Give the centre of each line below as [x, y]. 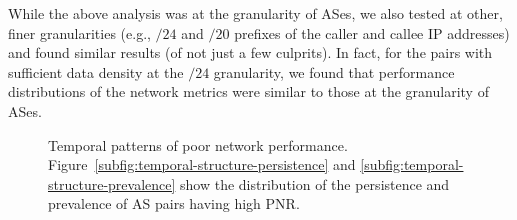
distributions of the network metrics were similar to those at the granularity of [248, 91]
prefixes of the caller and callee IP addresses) [372, 32]
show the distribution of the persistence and [315, 183]
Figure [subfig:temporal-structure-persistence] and [202, 164]
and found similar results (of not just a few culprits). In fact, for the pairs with [250, 52]
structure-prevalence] [112, 183]
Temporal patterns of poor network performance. [198, 144]
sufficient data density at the [96, 71]
